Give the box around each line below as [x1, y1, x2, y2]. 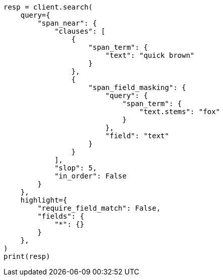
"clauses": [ [54, 27, 106, 35]
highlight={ [20, 196, 67, 204]
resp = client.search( [4, 3, 93, 11]
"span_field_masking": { [88, 83, 186, 91]
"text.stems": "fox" [139, 108, 220, 116]
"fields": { [37, 212, 85, 220]
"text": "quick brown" [105, 51, 195, 59]
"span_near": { [37, 19, 97, 27]
